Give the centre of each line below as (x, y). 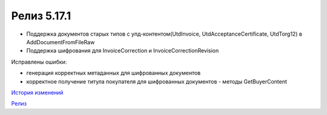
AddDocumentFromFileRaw (61, 42)
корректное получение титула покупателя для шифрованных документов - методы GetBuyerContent (157, 81)
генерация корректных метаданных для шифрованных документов (114, 73)
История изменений (37, 92)
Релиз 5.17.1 (41, 16)
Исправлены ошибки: (39, 62)
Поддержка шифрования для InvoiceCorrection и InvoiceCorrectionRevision (123, 51)
